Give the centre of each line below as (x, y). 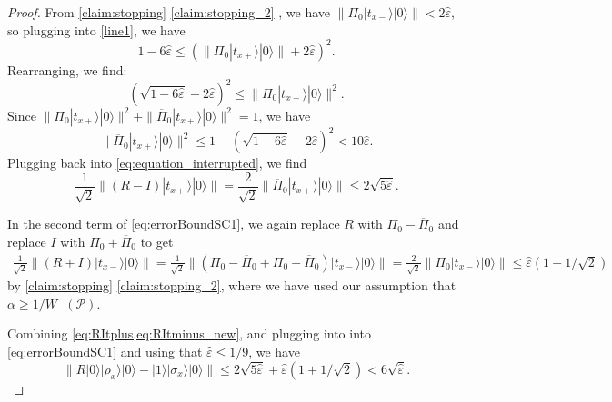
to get (157, 241)
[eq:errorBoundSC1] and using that (105, 352)
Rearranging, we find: (67, 69)
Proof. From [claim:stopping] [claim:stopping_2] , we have (169, 12)
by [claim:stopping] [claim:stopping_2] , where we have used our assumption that (232, 285)
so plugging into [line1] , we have (96, 29)
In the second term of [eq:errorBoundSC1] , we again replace (174, 224)
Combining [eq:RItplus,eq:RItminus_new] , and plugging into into (190, 333)
